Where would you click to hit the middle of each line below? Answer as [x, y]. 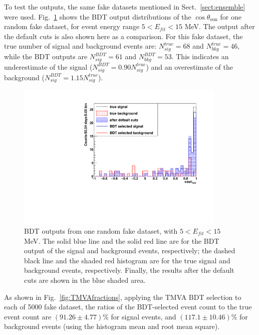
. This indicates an [200, 56]
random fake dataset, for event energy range [72, 26]
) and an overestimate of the [189, 66]
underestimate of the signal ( [48, 66]
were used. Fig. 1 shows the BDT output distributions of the [98, 16]
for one [231, 16]
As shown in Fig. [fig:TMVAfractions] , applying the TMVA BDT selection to [123, 297]
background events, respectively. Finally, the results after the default [129, 270]
